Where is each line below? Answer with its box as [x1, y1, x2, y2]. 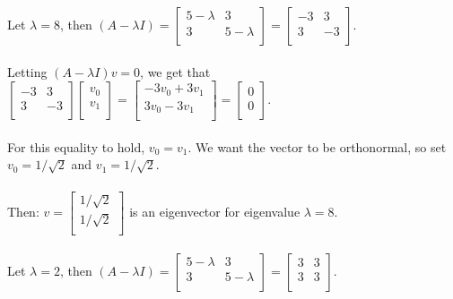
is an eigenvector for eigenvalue [129, 201, 301, 220]
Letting [7, 62, 48, 81]
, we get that [140, 62, 211, 81]
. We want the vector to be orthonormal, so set [187, 137, 447, 156]
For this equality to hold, [7, 137, 145, 156]
